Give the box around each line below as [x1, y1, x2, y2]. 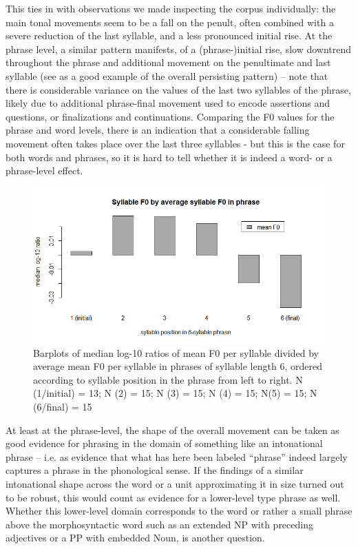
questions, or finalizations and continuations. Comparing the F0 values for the [6, 109, 335, 123]
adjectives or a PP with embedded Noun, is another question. [6, 530, 265, 545]
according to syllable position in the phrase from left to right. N [33, 372, 303, 386]
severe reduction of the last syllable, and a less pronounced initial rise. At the [6, 28, 333, 43]
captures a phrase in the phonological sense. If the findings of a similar [6, 463, 304, 477]
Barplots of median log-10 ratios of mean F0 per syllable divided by [33, 345, 319, 360]
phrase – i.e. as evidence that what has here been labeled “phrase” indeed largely [6, 449, 348, 464]
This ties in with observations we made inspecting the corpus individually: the [6, 1, 336, 15]
